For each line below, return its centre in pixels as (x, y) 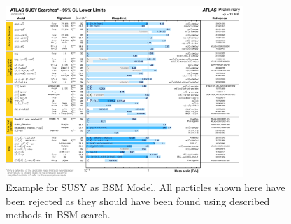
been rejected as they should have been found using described (138, 201)
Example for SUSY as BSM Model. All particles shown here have (145, 187)
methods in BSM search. (58, 215)
